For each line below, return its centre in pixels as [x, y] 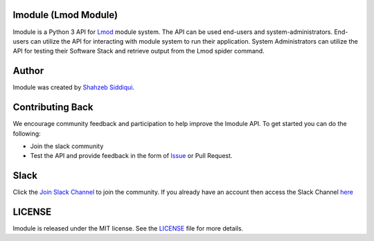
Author [28, 71]
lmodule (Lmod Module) [65, 15]
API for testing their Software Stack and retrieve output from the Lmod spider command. [139, 51]
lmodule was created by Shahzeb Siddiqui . [74, 87]
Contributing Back [53, 107]
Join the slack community [67, 146]
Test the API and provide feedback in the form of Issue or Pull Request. [131, 156]
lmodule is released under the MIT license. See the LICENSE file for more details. [128, 229]
